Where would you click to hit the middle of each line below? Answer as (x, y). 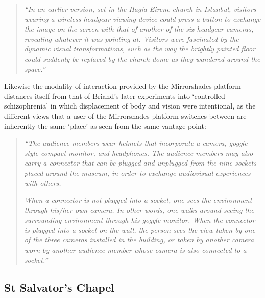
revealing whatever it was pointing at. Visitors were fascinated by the (131, 38)
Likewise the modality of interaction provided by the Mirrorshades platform (123, 86)
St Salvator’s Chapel (59, 287)
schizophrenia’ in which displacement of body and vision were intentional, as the (130, 106)
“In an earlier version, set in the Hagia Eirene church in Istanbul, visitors (140, 9)
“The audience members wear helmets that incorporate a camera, (125, 143)
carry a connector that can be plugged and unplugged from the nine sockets (140, 163)
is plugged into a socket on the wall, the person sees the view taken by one (140, 229)
